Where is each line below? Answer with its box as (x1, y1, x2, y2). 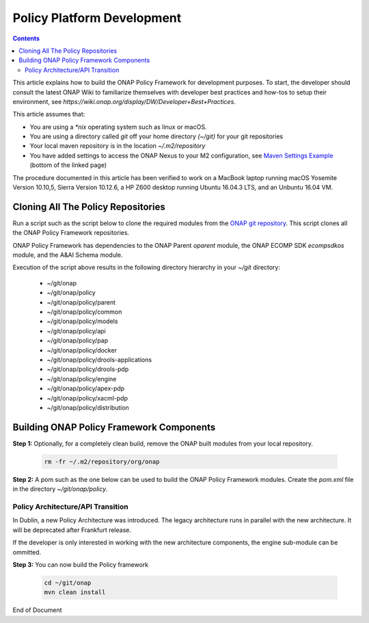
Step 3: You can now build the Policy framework (12, 560, 149, 568)
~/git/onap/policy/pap (46, 336, 109, 345)
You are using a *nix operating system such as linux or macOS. (29, 123, 207, 131)
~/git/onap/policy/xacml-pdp (46, 394, 128, 402)
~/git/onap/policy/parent (46, 298, 116, 306)
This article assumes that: (12, 110, 85, 118)
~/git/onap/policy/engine (46, 374, 117, 383)
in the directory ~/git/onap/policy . (12, 485, 109, 493)
